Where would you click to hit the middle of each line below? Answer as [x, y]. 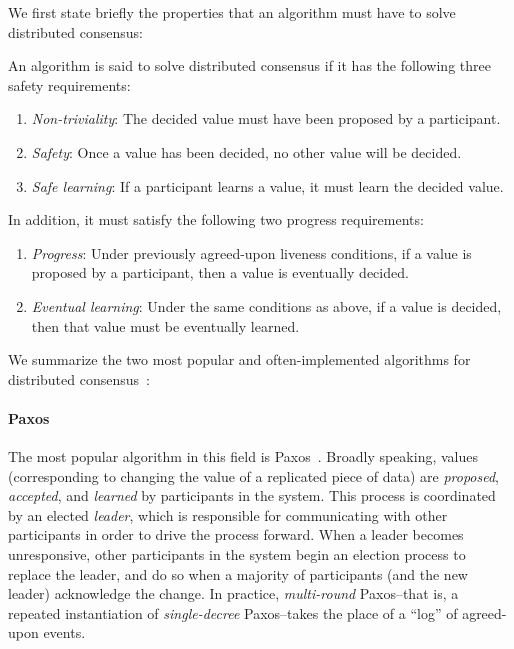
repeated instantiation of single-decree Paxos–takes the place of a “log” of [233, 612]
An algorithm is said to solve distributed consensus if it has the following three [249, 65]
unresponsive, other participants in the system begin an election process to [237, 554]
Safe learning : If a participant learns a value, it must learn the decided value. [267, 185]
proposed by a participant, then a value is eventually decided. [220, 272]
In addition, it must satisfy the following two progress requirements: [216, 219]
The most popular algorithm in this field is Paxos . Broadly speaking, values [243, 456]
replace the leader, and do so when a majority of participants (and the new [238, 573]
